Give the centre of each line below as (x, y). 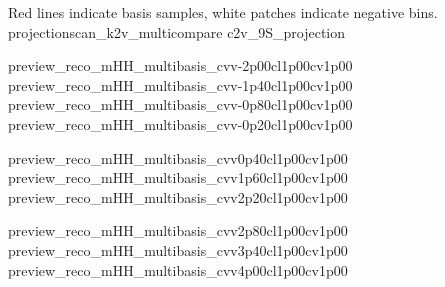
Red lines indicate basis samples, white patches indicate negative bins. (223, 12)
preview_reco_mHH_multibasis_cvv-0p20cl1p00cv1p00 (180, 123)
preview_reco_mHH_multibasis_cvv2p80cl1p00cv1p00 (178, 230)
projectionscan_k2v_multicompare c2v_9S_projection (177, 31)
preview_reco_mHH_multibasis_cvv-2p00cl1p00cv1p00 (180, 65)
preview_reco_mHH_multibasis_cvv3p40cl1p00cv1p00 (178, 249)
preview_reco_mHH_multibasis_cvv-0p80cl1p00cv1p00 (180, 104)
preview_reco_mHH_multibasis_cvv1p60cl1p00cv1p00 (178, 177)
